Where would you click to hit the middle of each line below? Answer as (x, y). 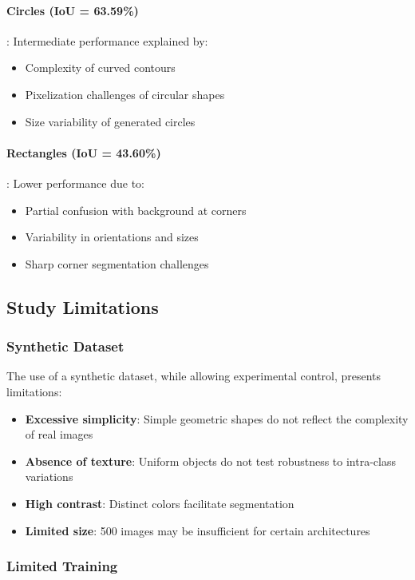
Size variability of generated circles (110, 121)
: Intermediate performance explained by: (107, 40)
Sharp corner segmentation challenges (117, 263)
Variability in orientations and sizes (112, 237)
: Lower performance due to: (75, 183)
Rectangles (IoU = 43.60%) (84, 152)
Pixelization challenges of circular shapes (125, 94)
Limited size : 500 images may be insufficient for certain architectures (198, 530)
